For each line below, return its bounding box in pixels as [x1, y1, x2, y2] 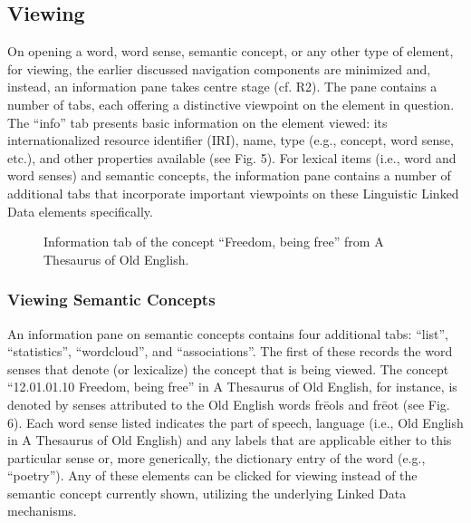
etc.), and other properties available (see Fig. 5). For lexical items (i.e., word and [7, 148, 457, 167]
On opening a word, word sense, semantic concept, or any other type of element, [7, 42, 454, 61]
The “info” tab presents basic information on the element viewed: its [7, 112, 388, 131]
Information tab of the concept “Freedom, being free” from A [43, 232, 384, 251]
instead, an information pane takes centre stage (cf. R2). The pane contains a [7, 77, 437, 96]
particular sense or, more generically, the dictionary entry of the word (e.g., [7, 448, 426, 467]
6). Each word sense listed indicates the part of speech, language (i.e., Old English [7, 412, 464, 431]
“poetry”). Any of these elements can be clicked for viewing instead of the [7, 466, 418, 485]
